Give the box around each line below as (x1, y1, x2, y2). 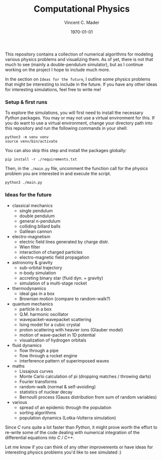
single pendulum (19, 208, 53, 213)
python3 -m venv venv (5, 135, 49, 140)
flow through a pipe (19, 347, 59, 353)
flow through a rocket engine (19, 352, 78, 359)
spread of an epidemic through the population (19, 404, 112, 410)
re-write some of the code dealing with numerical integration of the (5, 429, 140, 435)
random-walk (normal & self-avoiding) (19, 383, 96, 389)
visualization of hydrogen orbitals (19, 337, 87, 343)
